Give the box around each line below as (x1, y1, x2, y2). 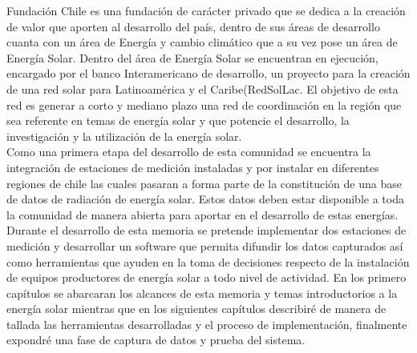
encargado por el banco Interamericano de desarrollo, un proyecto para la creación (6, 65, 411, 82)
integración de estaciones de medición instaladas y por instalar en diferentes (6, 158, 379, 175)
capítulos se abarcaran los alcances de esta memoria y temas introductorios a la (6, 284, 398, 301)
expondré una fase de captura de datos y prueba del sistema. (6, 331, 306, 348)
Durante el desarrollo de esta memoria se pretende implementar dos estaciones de (6, 222, 407, 239)
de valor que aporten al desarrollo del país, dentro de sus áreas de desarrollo (6, 18, 380, 34)
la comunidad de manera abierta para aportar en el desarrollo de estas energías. (6, 206, 399, 223)
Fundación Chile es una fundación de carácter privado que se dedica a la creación (6, 2, 406, 18)
